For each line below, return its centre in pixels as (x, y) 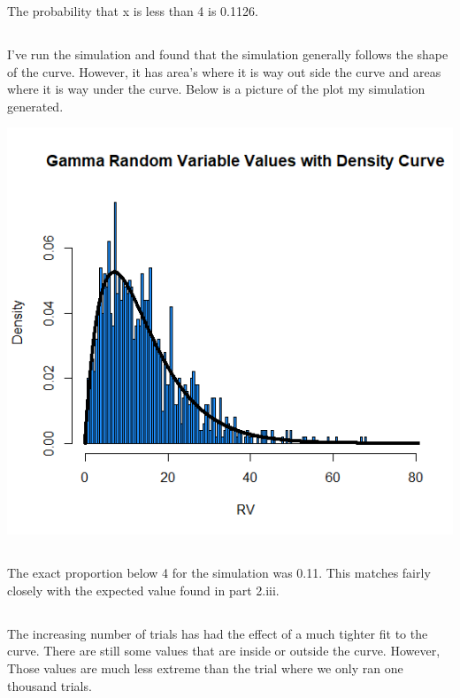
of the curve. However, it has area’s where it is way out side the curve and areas (224, 71)
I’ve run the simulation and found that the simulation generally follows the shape (228, 54)
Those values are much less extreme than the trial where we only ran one (205, 668)
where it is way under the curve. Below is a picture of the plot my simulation (216, 89)
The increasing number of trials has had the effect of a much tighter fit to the (218, 633)
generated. (35, 106)
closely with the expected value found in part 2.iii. (143, 590)
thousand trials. (50, 685)
